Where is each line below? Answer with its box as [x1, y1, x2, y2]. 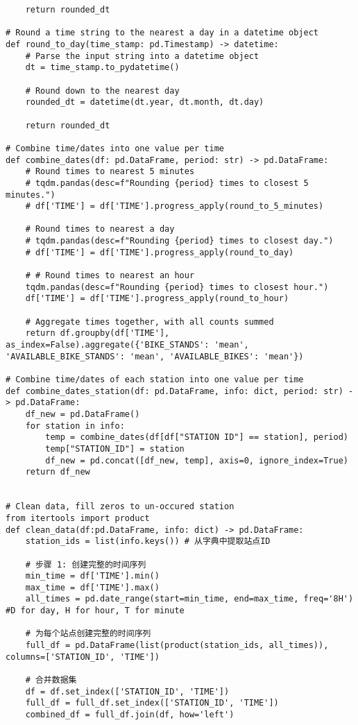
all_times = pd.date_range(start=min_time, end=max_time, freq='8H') [25, 594, 354, 604]
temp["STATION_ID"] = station [45, 443, 185, 454]
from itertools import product [6, 513, 150, 523]
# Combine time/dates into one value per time [6, 143, 224, 153]
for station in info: [25, 420, 125, 431]
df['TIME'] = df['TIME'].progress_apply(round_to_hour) [25, 293, 289, 304]
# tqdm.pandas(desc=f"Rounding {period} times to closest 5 [25, 178, 309, 188]
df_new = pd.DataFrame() [25, 409, 140, 419]
